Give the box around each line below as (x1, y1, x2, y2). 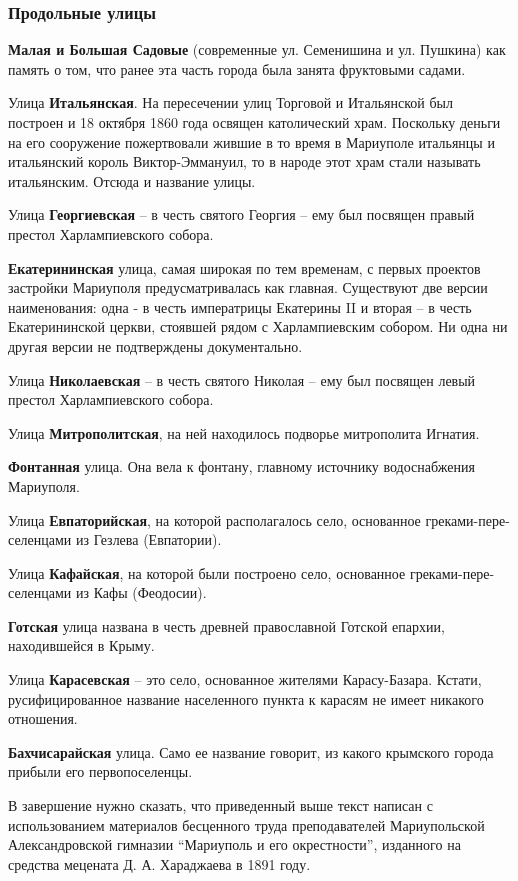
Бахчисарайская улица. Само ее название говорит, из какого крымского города (8, 741, 494, 762)
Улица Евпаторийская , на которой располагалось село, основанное (8, 509, 421, 530)
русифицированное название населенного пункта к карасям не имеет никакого (8, 688, 484, 709)
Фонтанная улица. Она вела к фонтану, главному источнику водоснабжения (8, 456, 475, 477)
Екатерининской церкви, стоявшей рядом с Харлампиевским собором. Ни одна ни (8, 316, 508, 337)
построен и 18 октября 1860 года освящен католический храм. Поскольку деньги (8, 112, 501, 132)
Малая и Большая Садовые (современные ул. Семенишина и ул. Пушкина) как (8, 39, 506, 60)
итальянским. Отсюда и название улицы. (8, 170, 256, 191)
